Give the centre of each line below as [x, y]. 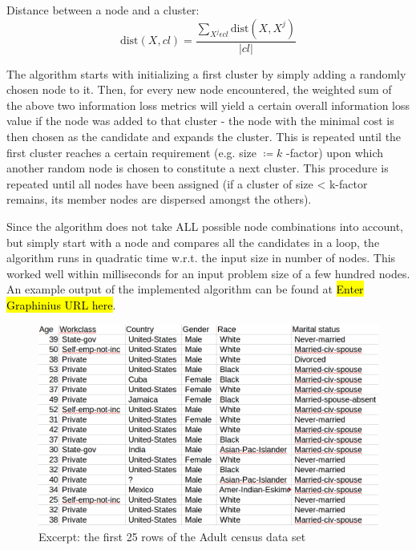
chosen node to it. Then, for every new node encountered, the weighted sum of [199, 89]
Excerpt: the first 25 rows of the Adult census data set [172, 536]
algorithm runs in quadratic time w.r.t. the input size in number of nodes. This [201, 258]
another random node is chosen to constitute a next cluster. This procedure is [198, 168]
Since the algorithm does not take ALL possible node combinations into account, [205, 226]
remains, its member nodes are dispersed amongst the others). [159, 199]
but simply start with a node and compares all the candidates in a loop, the [193, 242]
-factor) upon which [335, 152]
